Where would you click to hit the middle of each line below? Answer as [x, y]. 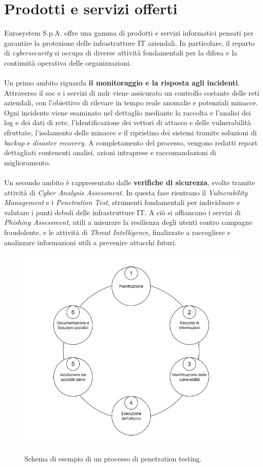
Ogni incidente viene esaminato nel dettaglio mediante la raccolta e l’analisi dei [127, 112]
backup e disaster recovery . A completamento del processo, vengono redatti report [131, 142]
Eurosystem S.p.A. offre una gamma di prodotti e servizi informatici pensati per [129, 33]
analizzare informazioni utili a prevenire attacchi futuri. [90, 242]
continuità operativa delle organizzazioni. [68, 62]
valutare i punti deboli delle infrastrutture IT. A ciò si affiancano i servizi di [122, 212]
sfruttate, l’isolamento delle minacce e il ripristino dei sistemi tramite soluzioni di [130, 133]
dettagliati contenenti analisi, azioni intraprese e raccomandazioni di [110, 152]
